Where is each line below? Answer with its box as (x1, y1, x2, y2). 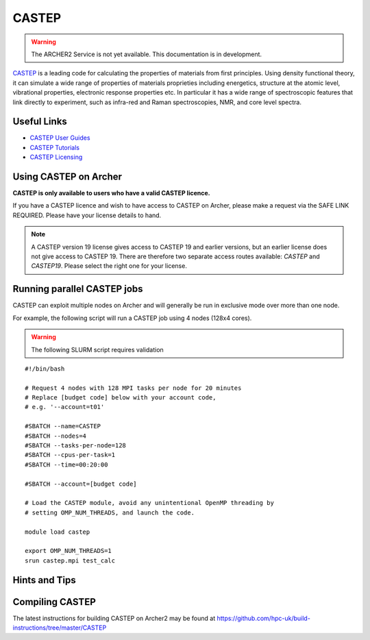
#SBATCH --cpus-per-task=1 (25, 451, 116, 459)
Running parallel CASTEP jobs (12, 283, 143, 295)
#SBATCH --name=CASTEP (25, 422, 101, 430)
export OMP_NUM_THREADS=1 (25, 547, 112, 555)
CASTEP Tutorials (29, 143, 80, 151)
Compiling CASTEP (12, 596, 96, 608)
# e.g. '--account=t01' (25, 403, 105, 411)
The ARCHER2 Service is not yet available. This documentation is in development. (31, 50, 262, 58)
